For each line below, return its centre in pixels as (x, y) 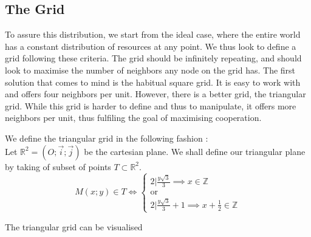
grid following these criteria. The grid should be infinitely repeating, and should (153, 58)
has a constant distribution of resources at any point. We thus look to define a (151, 46)
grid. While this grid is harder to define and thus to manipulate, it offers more (151, 105)
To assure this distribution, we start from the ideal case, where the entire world (153, 34)
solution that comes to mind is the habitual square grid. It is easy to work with (153, 82)
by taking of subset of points (58, 166)
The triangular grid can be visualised (74, 226)
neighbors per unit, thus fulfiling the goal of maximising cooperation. (133, 118)
